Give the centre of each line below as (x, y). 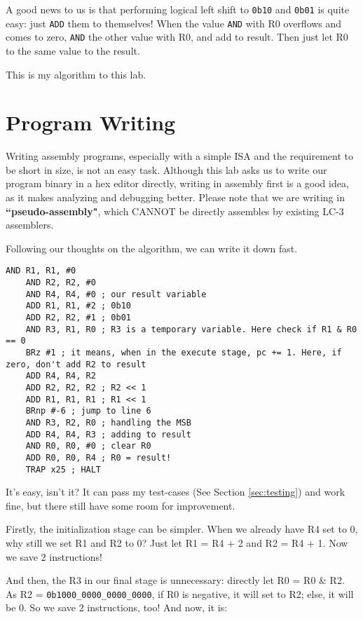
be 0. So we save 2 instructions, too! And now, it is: (117, 607)
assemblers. (30, 225)
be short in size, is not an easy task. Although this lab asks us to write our (166, 169)
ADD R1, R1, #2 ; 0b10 (78, 306)
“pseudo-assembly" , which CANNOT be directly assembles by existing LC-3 (175, 211)
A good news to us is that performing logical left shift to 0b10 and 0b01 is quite (178, 9)
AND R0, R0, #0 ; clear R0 (88, 446)
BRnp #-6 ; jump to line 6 (88, 411)
